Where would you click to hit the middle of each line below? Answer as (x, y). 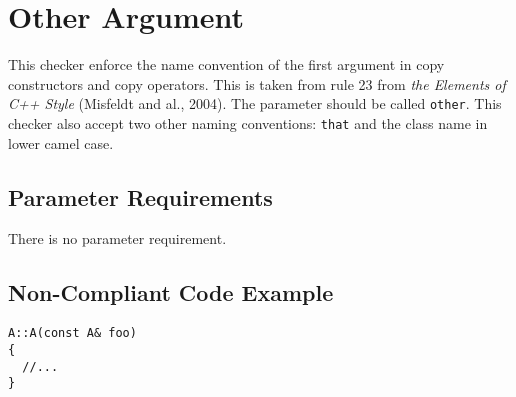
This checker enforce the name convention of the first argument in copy (226, 64)
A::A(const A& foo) (72, 333)
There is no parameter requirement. (117, 238)
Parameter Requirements (140, 196)
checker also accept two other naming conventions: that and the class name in (248, 122)
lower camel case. (61, 142)
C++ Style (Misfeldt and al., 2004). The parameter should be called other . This (255, 103)
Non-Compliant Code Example (171, 292)
